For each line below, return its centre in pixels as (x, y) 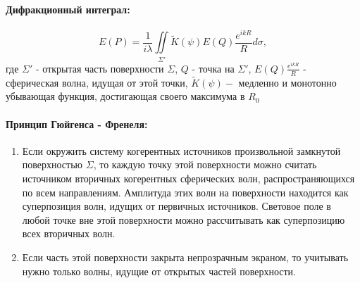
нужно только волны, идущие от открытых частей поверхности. (159, 271)
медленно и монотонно (287, 82)
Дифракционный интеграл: (68, 9)
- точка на (213, 68)
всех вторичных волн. (69, 233)
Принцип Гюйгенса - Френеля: (77, 124)
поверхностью (52, 164)
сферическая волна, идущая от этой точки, (97, 82)
